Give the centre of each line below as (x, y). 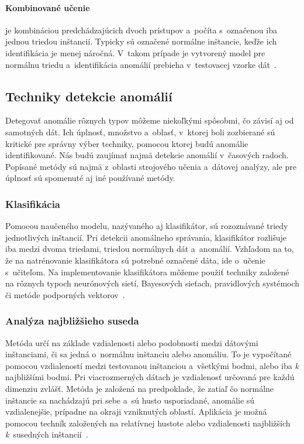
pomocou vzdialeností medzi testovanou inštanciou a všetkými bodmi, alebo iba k (152, 365)
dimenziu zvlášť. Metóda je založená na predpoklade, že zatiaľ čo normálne (140, 388)
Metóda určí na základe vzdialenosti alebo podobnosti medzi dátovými (132, 342)
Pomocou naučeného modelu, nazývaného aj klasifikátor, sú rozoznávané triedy (147, 226)
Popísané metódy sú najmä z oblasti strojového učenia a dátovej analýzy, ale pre (151, 166)
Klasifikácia (33, 204)
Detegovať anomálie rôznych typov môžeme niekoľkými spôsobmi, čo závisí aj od (150, 120)
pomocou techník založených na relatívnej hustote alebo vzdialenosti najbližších (148, 423)
